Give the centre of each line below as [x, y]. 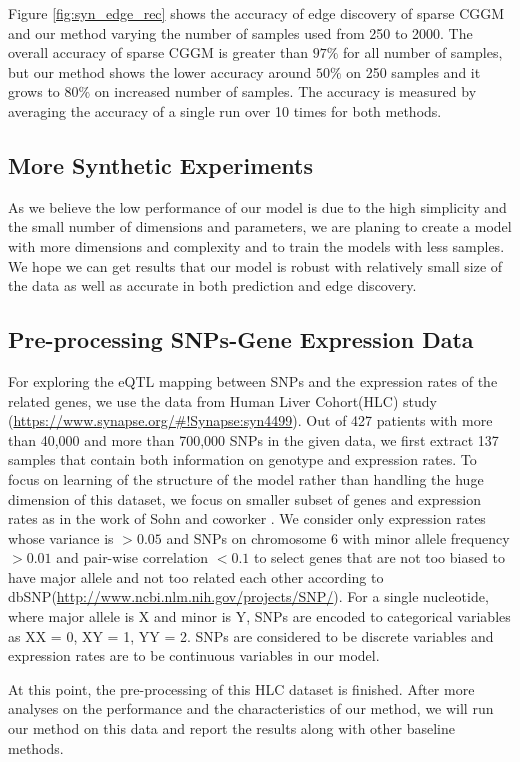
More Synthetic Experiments [161, 164]
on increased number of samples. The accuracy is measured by [285, 91]
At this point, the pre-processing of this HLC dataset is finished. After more [241, 688]
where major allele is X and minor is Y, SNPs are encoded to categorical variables [259, 616]
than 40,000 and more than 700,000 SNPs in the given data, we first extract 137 [253, 439]
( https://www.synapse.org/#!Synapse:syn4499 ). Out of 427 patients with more [250, 420]
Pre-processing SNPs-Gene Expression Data [241, 339]
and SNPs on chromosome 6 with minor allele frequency [338, 537]
